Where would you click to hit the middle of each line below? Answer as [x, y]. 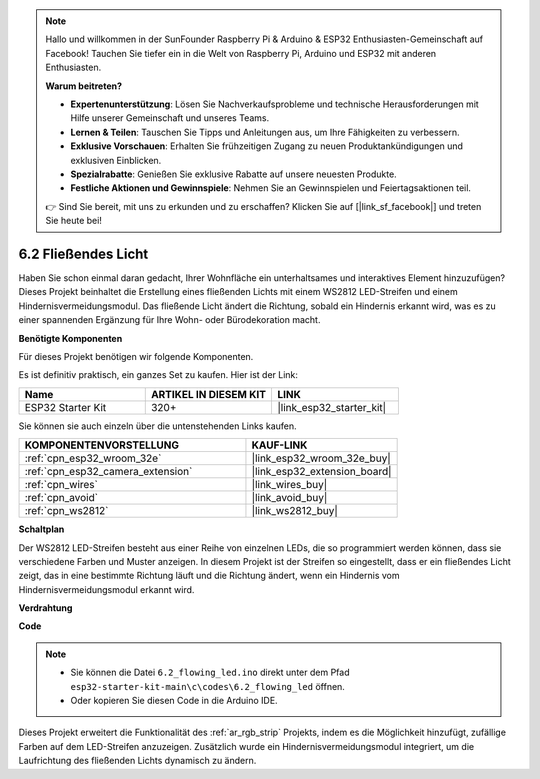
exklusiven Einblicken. [116, 160]
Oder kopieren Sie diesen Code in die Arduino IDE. [174, 701]
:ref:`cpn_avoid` [61, 498]
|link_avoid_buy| [289, 498]
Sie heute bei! [73, 221]
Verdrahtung [45, 608]
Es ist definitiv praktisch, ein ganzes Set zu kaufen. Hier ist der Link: [158, 375]
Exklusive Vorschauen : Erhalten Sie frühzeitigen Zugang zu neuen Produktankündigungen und [267, 146]
